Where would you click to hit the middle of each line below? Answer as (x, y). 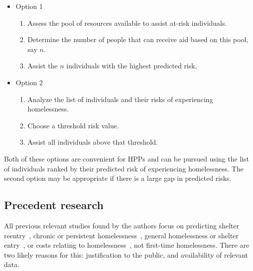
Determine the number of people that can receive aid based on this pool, (138, 39)
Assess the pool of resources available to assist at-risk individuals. (127, 23)
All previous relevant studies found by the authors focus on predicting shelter (122, 225)
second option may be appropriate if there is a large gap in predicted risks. (118, 178)
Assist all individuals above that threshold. (93, 142)
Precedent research (54, 205)
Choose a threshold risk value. (73, 125)
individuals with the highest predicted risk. (132, 66)
